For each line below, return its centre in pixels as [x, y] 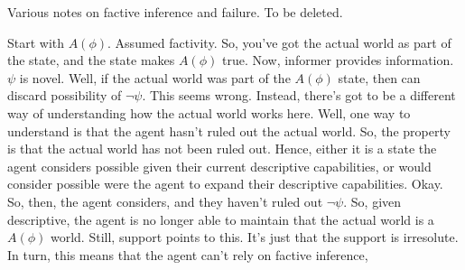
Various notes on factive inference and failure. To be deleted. [175, 12]
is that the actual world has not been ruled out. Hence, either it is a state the [222, 149]
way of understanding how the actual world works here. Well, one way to [209, 112]
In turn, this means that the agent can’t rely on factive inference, [188, 254]
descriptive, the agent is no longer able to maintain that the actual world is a [221, 219]
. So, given [372, 201]
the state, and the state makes [91, 60]
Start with [36, 42]
